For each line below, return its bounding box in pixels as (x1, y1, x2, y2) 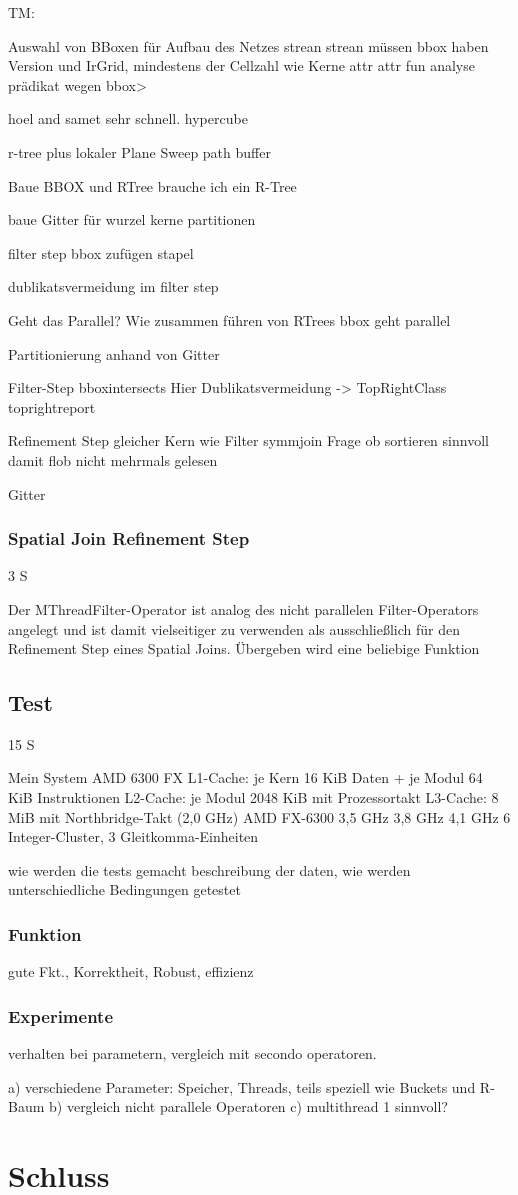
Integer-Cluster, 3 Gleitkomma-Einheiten (8, 826, 259, 847)
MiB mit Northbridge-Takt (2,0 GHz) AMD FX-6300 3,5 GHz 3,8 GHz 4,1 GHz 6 (8, 806, 511, 827)
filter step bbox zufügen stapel (8, 242, 194, 263)
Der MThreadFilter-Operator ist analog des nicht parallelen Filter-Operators (8, 598, 479, 619)
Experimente (8, 1003, 114, 1028)
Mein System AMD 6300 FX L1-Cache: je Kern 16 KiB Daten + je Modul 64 (8, 767, 483, 788)
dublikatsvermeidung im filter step (8, 276, 219, 297)
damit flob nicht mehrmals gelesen (8, 449, 218, 470)
